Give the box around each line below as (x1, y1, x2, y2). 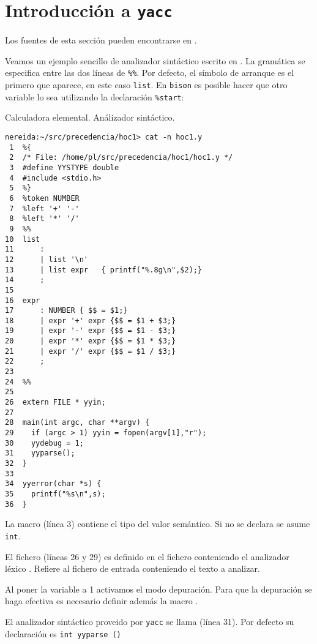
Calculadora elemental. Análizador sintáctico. (5, 111, 175, 124)
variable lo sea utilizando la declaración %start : (5, 90, 184, 103)
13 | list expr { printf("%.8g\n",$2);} (5, 265, 203, 274)
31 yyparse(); (5, 449, 75, 458)
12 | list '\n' (5, 255, 89, 264)
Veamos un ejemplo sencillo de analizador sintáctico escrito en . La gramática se (5, 54, 305, 67)
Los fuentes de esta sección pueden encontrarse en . (5, 34, 197, 47)
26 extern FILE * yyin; (5, 398, 106, 407)
